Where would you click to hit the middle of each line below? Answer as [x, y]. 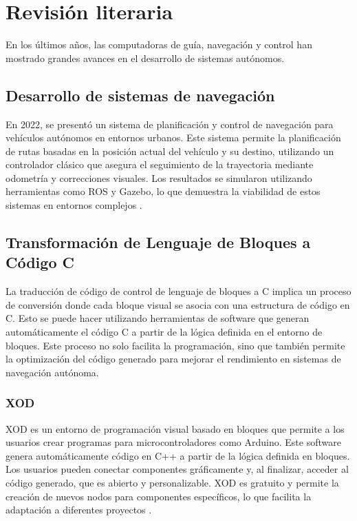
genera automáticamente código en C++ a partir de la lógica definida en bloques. [178, 455]
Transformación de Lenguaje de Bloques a [158, 242]
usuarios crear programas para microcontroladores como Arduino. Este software [173, 442]
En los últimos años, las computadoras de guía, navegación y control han [159, 44]
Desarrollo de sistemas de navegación [140, 95]
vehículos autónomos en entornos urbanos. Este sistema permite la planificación [173, 137]
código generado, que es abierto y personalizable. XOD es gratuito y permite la [172, 483]
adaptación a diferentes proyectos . [79, 510]
